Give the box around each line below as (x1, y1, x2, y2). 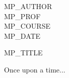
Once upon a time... (4, 64, 65, 74)
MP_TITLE (4, 47, 43, 58)
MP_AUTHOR (4, 1, 52, 11)
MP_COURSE (4, 21, 50, 31)
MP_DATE (4, 30, 41, 41)
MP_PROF (4, 11, 41, 21)
